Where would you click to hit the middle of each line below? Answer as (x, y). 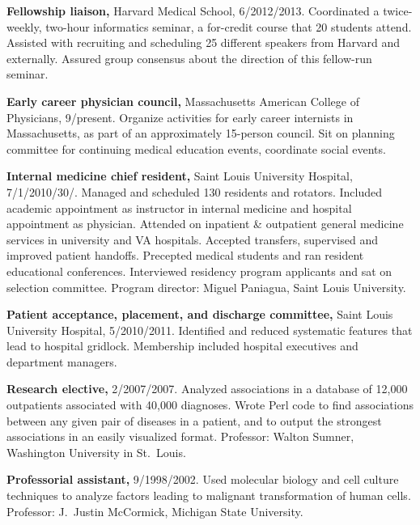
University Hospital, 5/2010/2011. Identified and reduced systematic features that (210, 330)
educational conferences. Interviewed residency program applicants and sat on (199, 271)
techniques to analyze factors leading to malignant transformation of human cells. (209, 495)
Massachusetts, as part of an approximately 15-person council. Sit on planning (201, 133)
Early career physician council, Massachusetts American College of (183, 101)
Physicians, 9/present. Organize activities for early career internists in (180, 117)
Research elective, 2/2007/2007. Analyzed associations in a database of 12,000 (207, 389)
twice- (398, 11)
